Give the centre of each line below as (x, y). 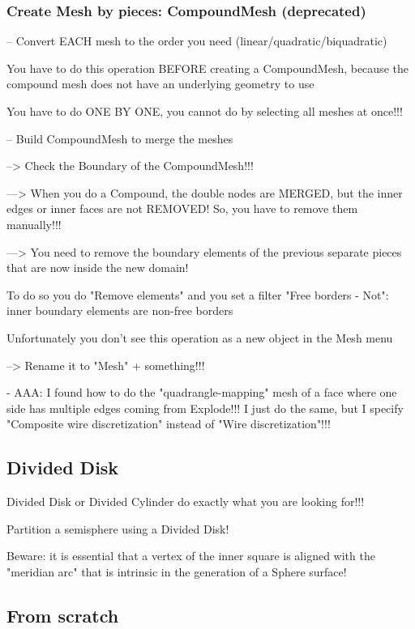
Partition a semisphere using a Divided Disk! (118, 528)
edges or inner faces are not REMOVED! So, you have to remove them (182, 208)
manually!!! (34, 224)
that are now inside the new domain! (98, 268)
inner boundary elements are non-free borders (120, 310)
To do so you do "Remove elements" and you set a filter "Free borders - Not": (198, 294)
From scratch (63, 615)
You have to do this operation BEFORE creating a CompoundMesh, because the (207, 68)
